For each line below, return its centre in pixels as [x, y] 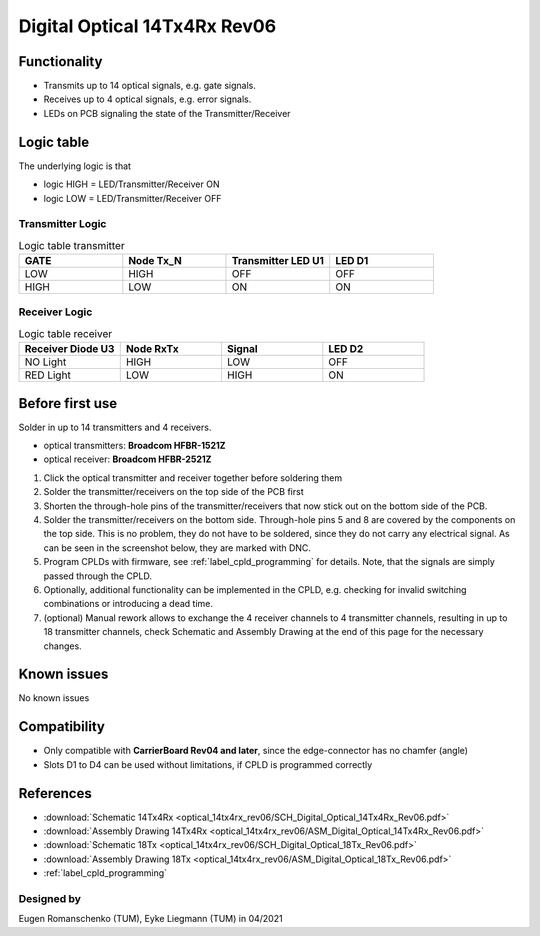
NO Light [45, 362]
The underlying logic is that [75, 166]
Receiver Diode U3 [69, 349]
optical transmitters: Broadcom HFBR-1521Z [134, 446]
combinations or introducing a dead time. [128, 604]
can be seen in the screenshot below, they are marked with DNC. [177, 547]
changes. [62, 646]
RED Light [48, 375]
